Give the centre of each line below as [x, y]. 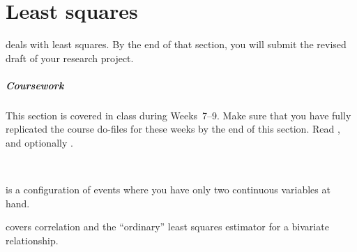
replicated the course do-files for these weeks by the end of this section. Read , [173, 129]
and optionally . [39, 143]
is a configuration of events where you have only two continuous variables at [168, 190]
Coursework [35, 85]
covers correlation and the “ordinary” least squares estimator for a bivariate [167, 227]
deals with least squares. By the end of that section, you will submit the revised [176, 44]
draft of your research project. [70, 58]
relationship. [32, 240]
